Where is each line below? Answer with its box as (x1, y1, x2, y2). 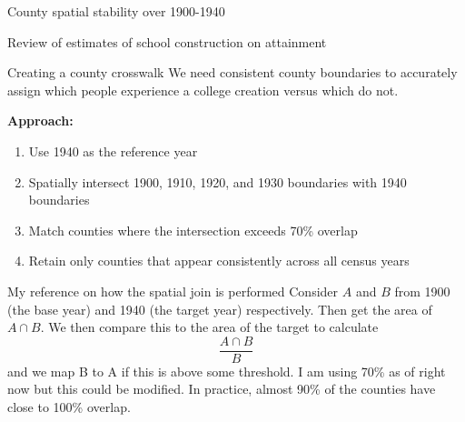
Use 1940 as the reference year (28, 141, 198, 160)
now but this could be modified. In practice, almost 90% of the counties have (7, 379, 436, 398)
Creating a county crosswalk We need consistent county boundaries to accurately (7, 63, 458, 82)
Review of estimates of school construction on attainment (7, 32, 327, 51)
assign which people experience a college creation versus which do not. (7, 80, 399, 99)
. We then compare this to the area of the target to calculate (40, 317, 379, 337)
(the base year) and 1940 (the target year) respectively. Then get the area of (7, 299, 432, 318)
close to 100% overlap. (7, 397, 131, 416)
